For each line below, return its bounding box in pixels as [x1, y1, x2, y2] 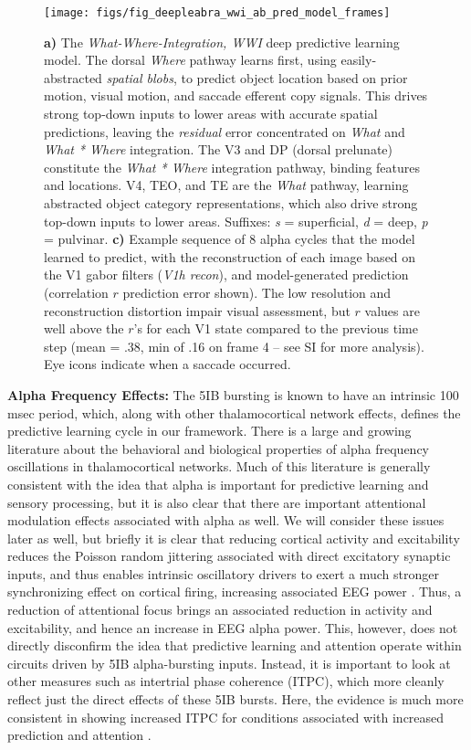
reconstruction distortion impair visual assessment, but [44, 301, 351, 320]
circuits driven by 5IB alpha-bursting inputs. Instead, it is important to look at [7, 653, 451, 672]
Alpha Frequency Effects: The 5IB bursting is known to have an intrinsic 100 [7, 385, 459, 404]
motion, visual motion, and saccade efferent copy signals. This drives [44, 86, 428, 105]
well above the [44, 319, 124, 338]
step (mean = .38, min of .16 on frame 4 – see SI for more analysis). [44, 336, 424, 355]
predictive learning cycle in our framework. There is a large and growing [7, 421, 412, 440]
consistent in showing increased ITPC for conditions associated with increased [7, 707, 445, 726]
